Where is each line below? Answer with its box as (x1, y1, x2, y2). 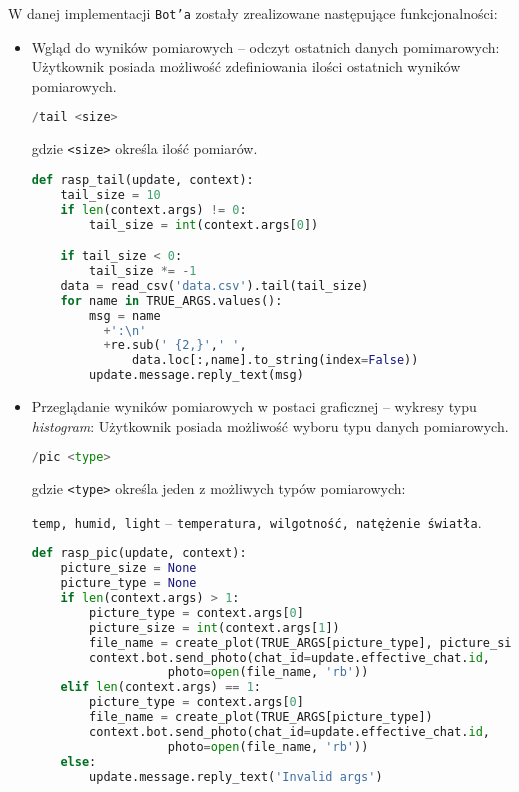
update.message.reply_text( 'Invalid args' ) (89, 769, 383, 784)
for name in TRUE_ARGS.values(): (60, 293, 283, 308)
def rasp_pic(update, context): (31, 546, 247, 561)
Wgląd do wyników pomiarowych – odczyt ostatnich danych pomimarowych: (31, 36, 500, 57)
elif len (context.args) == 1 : (60, 680, 261, 695)
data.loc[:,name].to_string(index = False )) (132, 353, 419, 368)
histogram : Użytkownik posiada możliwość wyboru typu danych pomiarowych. (31, 415, 509, 436)
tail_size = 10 (60, 187, 161, 202)
